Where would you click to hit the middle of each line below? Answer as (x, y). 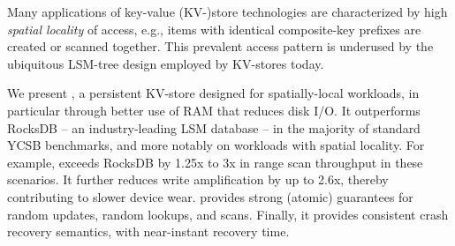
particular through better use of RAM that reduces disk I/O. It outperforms (214, 110)
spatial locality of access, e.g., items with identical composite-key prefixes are (214, 29)
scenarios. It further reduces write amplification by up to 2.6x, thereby (198, 179)
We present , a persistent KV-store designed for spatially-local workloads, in (213, 93)
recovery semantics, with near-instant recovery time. (148, 231)
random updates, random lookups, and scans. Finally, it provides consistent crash (228, 214)
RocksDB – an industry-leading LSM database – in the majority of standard (214, 127)
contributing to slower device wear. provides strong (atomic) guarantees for (210, 196)
